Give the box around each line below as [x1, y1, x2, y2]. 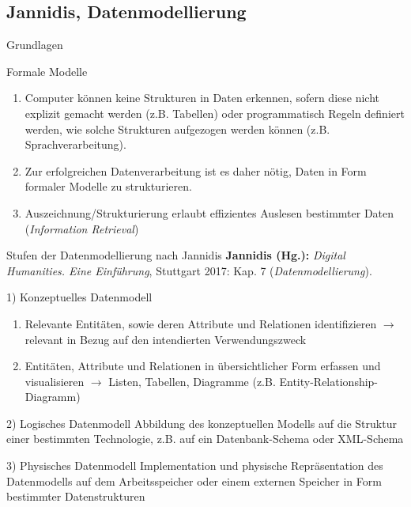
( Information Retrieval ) [25, 220, 139, 236]
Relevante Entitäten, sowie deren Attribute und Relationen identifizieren [25, 315, 377, 331]
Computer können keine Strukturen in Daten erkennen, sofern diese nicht [25, 89, 379, 106]
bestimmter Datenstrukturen [6, 488, 145, 505]
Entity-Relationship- [279, 373, 379, 389]
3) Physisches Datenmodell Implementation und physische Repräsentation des [6, 457, 383, 474]
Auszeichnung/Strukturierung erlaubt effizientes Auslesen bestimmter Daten [25, 204, 394, 221]
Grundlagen [6, 36, 63, 53]
